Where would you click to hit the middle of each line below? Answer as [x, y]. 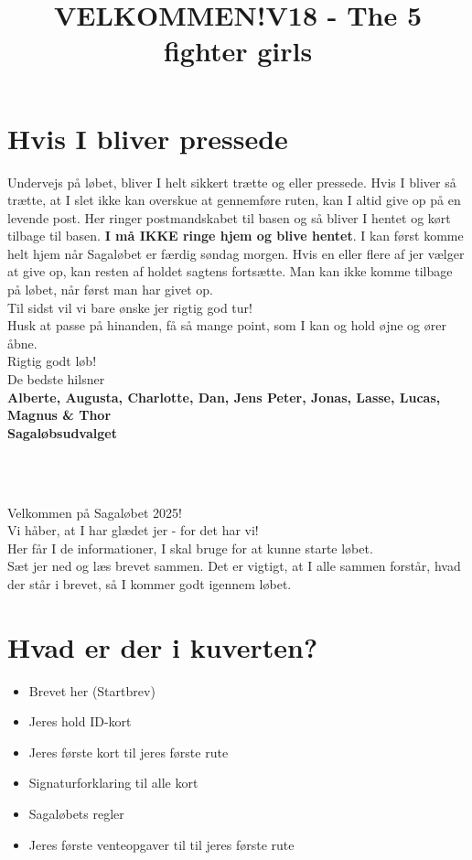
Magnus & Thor [59, 415]
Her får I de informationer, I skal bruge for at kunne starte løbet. [190, 548]
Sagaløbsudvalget [62, 432]
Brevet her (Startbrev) [92, 690]
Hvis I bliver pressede [148, 138]
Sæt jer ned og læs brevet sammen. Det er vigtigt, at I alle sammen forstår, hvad [234, 566]
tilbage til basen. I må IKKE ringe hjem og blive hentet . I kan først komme [236, 236]
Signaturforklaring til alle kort [113, 783]
